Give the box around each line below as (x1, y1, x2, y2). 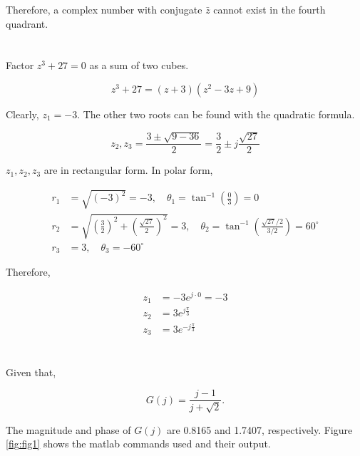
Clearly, (6, 106, 39, 121)
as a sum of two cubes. (89, 58, 189, 73)
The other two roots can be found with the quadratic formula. (83, 106, 355, 121)
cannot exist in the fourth (213, 2, 326, 16)
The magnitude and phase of (6, 422, 131, 437)
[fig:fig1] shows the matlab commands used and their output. (6, 436, 271, 451)
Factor (6, 58, 34, 73)
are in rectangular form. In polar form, (43, 162, 213, 177)
